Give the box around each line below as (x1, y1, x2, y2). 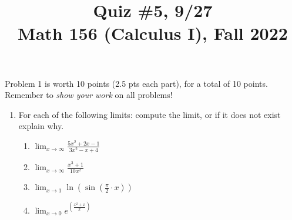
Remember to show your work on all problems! (5, 89, 173, 101)
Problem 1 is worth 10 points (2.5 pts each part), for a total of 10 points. (5, 77, 268, 89)
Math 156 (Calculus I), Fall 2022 (18, 21, 288, 45)
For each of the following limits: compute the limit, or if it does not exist (18, 108, 281, 120)
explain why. (18, 120, 64, 132)
